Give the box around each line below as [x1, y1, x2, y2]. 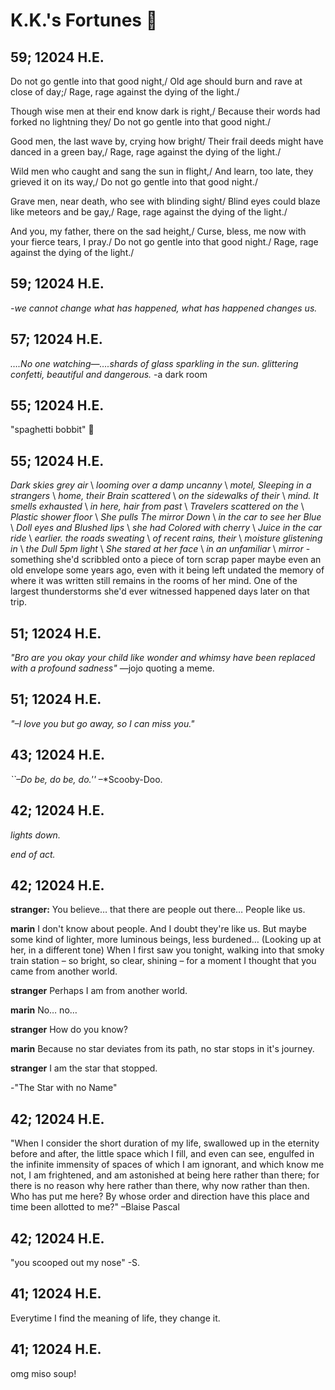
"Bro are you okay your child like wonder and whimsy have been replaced [10, 652, 316, 664]
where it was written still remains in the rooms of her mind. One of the [10, 575, 298, 587]
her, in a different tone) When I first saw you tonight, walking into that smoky [10, 944, 325, 956]
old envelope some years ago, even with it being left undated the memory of [10, 564, 325, 576]
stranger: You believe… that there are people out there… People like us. [10, 904, 306, 916]
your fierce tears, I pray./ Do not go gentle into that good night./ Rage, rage [10, 236, 319, 248]
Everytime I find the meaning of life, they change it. [10, 1312, 221, 1324]
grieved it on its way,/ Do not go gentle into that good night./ [10, 176, 258, 188]
